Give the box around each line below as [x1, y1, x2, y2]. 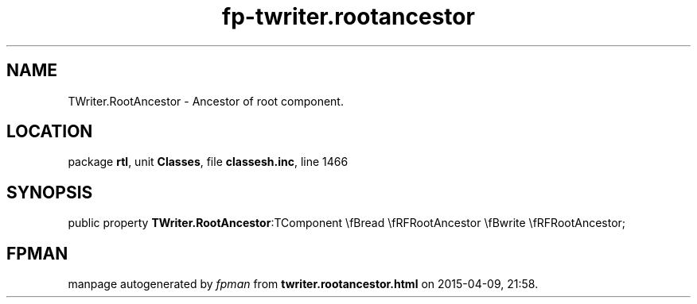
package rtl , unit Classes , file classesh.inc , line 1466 [68, 155, 348, 169]
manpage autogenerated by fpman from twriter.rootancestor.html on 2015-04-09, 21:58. [68, 277, 539, 291]
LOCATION [6, 121, 93, 142]
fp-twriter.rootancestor [222, 3, 475, 30]
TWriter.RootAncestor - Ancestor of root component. [68, 94, 344, 108]
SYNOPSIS [6, 182, 93, 202]
